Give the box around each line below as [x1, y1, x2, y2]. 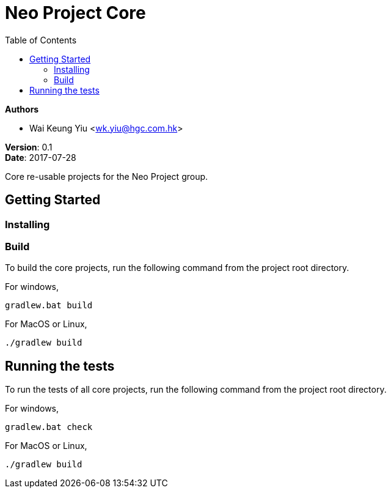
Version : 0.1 [5, 141, 53, 152]
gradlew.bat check [5, 422, 93, 432]
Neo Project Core [5, 2, 146, 23]
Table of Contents [5, 34, 77, 45]
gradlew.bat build [5, 300, 93, 311]
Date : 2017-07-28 [5, 152, 76, 163]
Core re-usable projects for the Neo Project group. [5, 171, 208, 182]
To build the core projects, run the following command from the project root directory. [5, 262, 349, 273]
